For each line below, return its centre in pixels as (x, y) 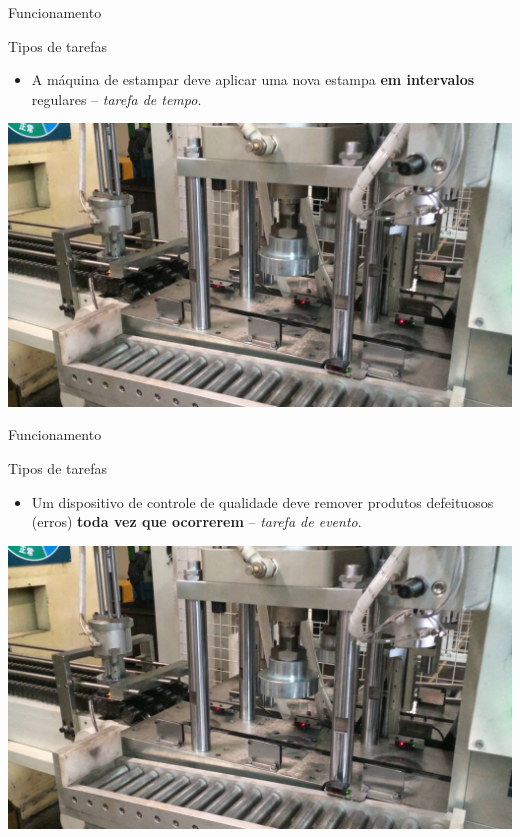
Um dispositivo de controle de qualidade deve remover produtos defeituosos (262, 501)
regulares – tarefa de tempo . (116, 98)
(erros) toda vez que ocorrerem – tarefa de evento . (196, 521)
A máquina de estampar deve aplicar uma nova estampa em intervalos (253, 79)
